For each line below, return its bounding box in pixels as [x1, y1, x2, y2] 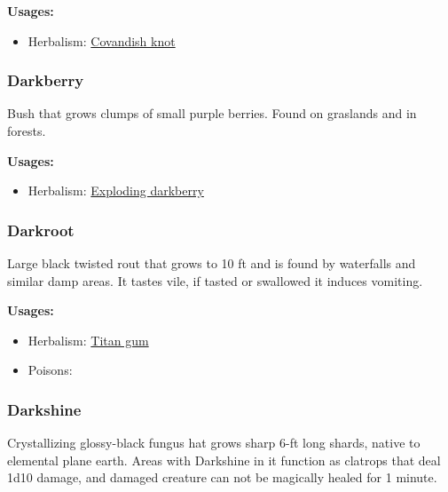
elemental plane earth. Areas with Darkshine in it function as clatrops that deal [7, 450, 441, 469]
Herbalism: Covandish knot [28, 31, 176, 50]
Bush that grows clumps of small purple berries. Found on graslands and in [7, 104, 417, 123]
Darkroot [7, 218, 75, 241]
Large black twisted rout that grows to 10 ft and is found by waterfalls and [7, 254, 416, 272]
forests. [7, 122, 46, 139]
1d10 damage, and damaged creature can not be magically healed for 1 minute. [7, 468, 437, 487]
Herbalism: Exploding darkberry [28, 181, 204, 200]
